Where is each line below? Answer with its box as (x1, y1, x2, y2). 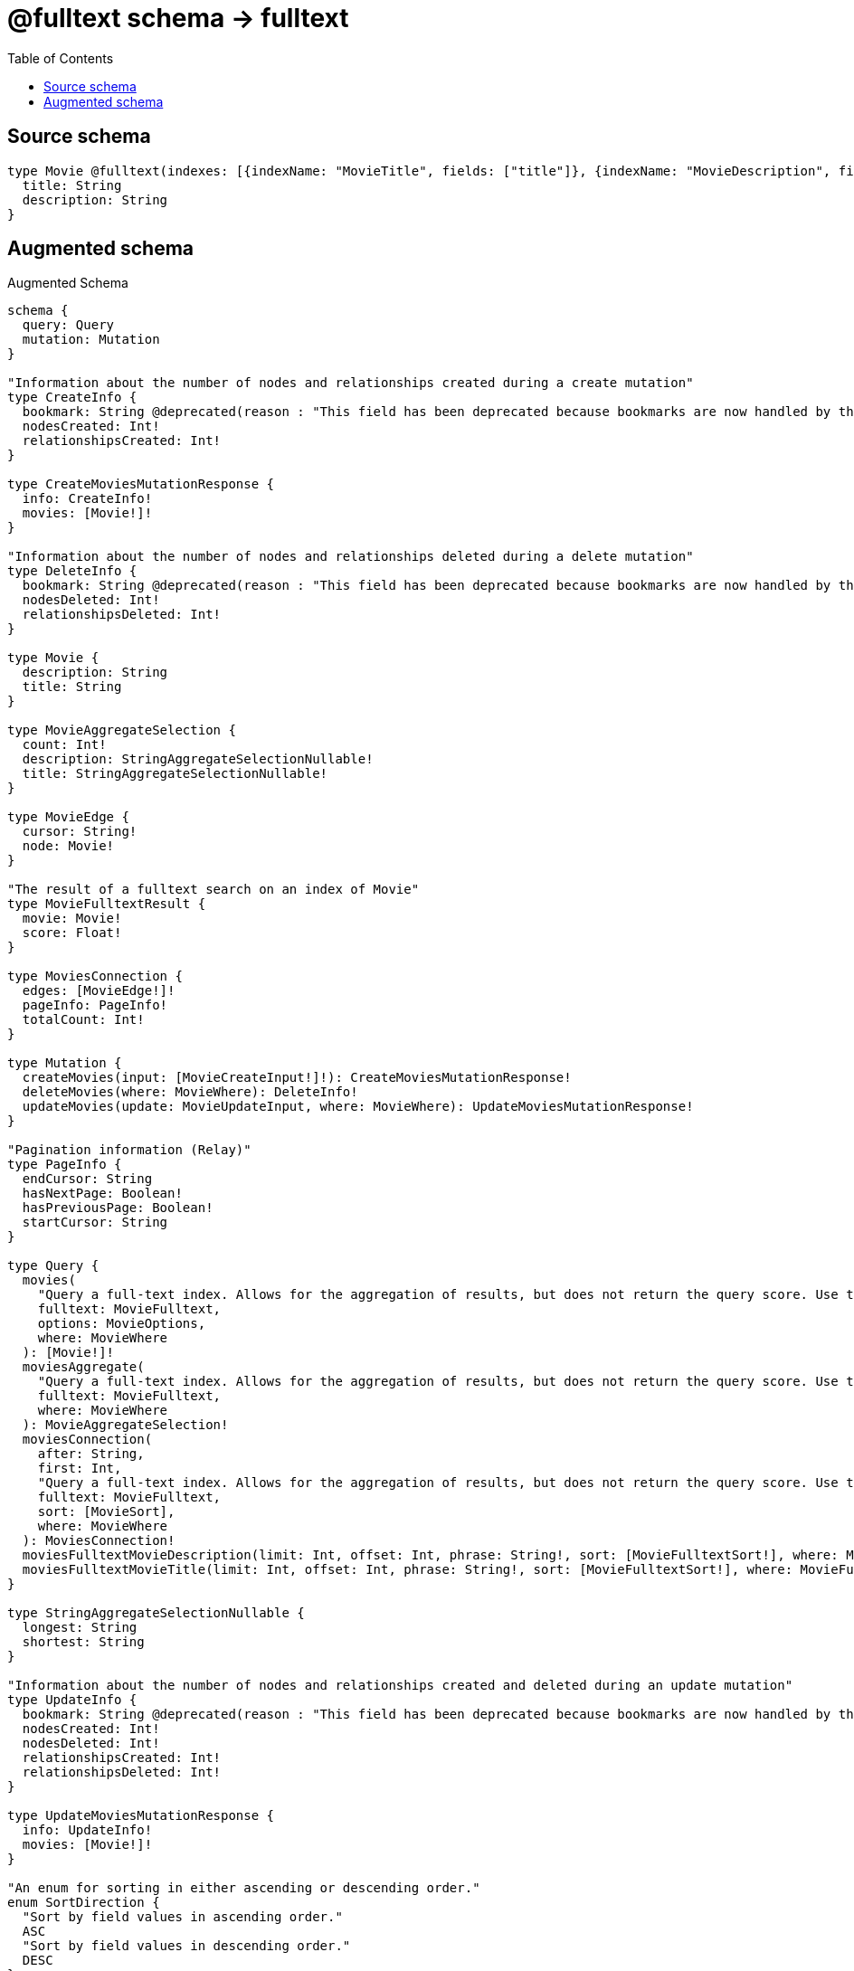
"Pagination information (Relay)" (7, 1142, 251, 1158)
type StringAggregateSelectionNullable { (7, 1606, 305, 1621)
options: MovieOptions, (37, 1316, 206, 1331)
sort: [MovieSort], (37, 1504, 176, 1520)
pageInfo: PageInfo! (22, 998, 168, 1013)
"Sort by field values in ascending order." (22, 1909, 343, 1925)
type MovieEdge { (7, 810, 129, 825)
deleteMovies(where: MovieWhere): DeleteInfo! (22, 1085, 358, 1100)
